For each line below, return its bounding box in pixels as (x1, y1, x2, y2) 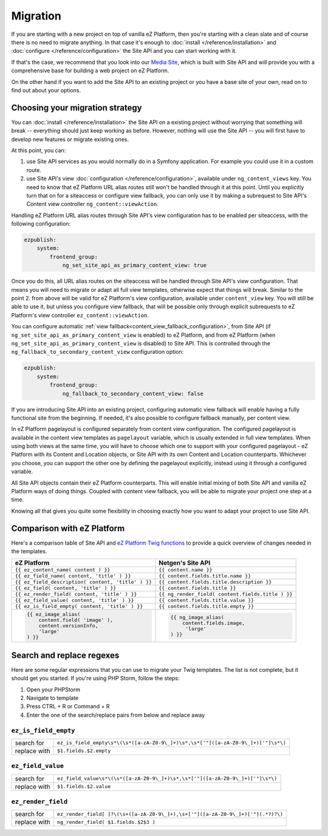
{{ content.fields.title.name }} (159, 573, 251, 579)
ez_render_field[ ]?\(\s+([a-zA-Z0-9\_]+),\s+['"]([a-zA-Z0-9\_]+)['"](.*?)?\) (56, 810, 284, 817)
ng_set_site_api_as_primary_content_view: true (62, 262, 207, 269)
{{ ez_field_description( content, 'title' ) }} (15, 579, 152, 586)
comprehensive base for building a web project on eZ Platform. (11, 67, 169, 74)
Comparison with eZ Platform (11, 523, 125, 533)
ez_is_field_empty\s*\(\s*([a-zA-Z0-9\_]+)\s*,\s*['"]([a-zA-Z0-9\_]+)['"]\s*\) (56, 739, 287, 746)
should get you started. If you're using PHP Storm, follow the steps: (11, 675, 180, 682)
